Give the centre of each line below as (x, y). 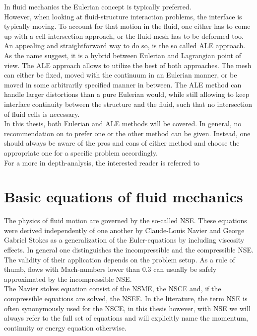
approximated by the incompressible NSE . (68, 279)
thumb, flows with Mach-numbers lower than (72, 269)
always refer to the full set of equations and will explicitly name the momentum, (126, 318)
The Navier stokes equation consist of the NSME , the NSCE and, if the (113, 289)
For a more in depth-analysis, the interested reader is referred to (102, 162)
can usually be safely (185, 269)
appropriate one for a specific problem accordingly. (81, 152)
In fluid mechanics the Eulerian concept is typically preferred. (98, 6)
